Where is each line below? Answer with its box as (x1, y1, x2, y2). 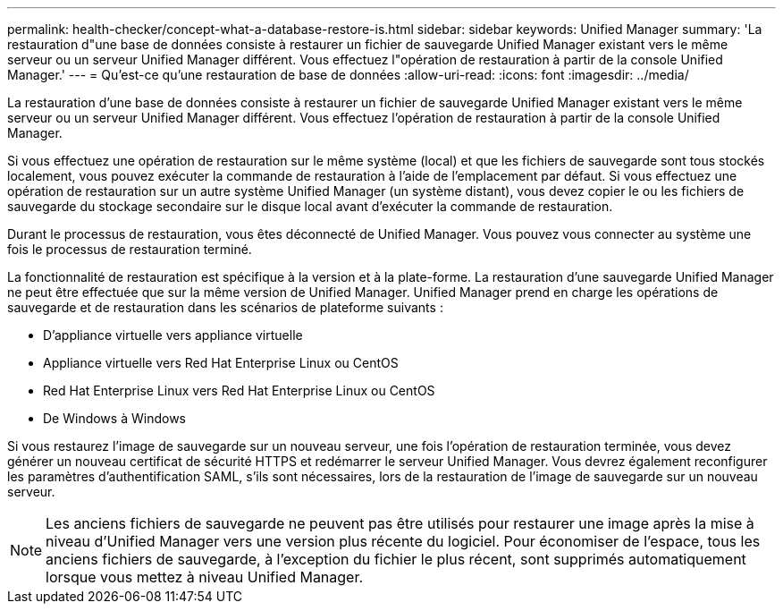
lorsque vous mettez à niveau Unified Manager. (46, 568, 364, 586)
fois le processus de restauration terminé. (7, 242, 252, 257)
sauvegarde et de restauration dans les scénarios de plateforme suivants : (7, 300, 443, 315)
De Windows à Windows (43, 411, 186, 426)
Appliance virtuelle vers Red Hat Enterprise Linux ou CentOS (43, 355, 399, 370)
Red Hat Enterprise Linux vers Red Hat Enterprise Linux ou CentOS (43, 383, 435, 398)
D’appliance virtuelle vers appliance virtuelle (43, 327, 303, 343)
